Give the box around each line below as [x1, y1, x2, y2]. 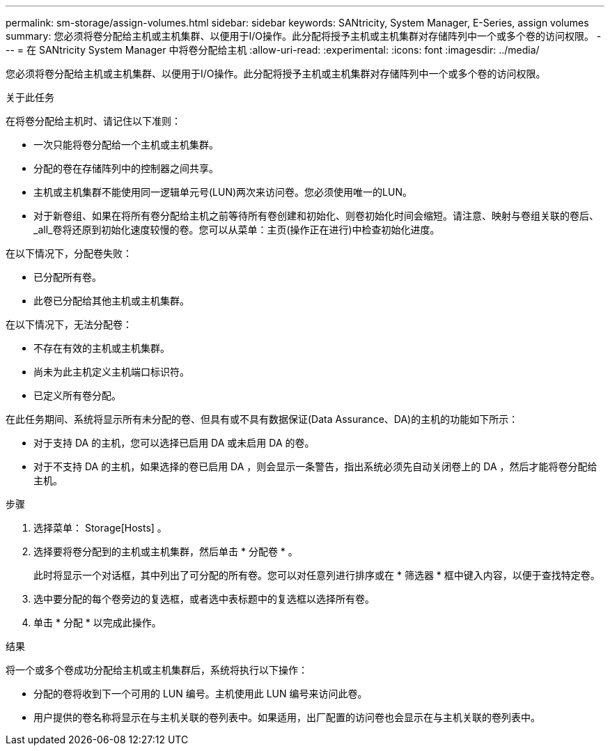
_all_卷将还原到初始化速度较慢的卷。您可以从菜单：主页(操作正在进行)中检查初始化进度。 [33, 224, 440, 235]
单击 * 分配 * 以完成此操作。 [33, 617, 162, 628]
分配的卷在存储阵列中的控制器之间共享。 [33, 162, 219, 174]
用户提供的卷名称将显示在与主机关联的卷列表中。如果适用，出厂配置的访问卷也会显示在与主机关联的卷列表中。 [33, 711, 540, 723]
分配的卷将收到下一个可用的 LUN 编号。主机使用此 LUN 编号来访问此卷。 [33, 688, 368, 699]
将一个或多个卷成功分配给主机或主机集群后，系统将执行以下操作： [6, 664, 308, 676]
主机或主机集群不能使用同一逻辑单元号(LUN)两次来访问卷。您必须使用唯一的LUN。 [33, 186, 412, 198]
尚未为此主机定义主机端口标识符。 [33, 366, 189, 378]
